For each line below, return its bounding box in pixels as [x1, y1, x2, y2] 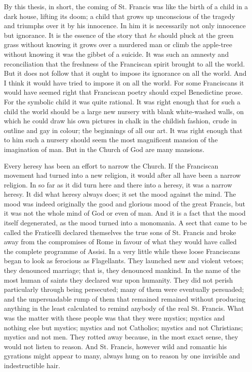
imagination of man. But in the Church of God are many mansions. [4, 144, 205, 154]
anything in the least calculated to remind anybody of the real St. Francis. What [4, 303, 244, 313]
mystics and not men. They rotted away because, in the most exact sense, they [4, 332, 238, 342]
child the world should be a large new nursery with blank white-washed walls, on [4, 106, 244, 116]
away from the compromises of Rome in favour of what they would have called [4, 237, 237, 247]
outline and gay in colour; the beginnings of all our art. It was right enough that [4, 125, 243, 135]
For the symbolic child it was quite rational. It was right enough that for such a [4, 96, 240, 106]
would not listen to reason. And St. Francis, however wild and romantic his [4, 341, 227, 351]
